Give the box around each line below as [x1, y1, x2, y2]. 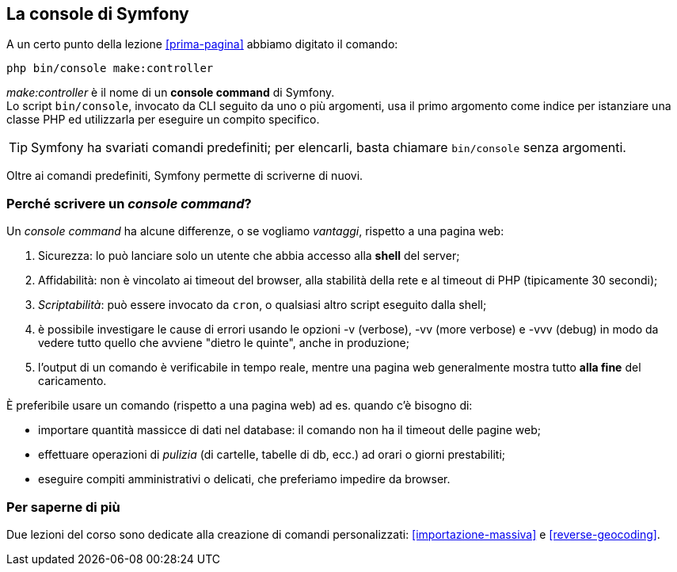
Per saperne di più [6, 498, 120, 515]
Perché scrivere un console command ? [6, 195, 252, 212]
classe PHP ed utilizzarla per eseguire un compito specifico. [6, 112, 320, 127]
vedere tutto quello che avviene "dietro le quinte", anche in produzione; [38, 336, 409, 350]
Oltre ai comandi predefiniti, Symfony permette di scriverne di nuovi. [6, 169, 363, 183]
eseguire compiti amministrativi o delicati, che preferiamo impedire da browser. [38, 472, 451, 486]
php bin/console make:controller [6, 62, 214, 75]
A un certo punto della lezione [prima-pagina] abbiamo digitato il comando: [6, 37, 398, 51]
